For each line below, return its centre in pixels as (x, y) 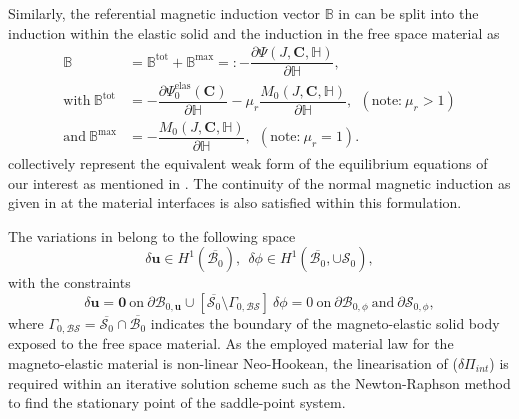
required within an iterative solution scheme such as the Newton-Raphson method (259, 382)
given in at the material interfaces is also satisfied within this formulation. (235, 202)
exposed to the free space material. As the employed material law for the (231, 343)
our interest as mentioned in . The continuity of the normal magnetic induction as (259, 182)
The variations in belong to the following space (152, 235)
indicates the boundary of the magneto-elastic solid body (325, 322)
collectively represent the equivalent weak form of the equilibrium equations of (248, 162)
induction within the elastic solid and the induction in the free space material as (254, 32)
